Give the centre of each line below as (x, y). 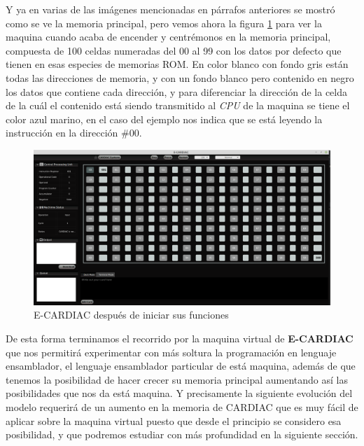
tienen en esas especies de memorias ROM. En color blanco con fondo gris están (177, 64)
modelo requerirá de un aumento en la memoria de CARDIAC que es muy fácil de (182, 407)
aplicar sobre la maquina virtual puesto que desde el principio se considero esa (174, 420)
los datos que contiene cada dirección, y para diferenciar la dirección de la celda (176, 91)
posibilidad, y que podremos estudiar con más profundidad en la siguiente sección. (182, 434)
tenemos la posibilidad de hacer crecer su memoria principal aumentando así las (177, 379)
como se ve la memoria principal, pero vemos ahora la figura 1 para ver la (164, 23)
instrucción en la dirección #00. (74, 133)
